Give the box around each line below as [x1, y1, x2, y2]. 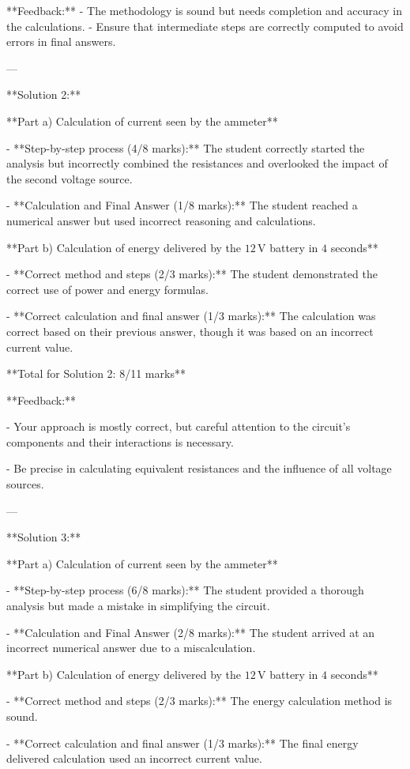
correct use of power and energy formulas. [6, 281, 209, 297]
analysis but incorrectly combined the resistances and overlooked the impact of [6, 155, 388, 172]
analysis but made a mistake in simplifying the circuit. [6, 597, 270, 614]
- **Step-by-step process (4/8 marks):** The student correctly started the [6, 139, 365, 156]
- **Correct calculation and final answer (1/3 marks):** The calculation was [6, 307, 376, 324]
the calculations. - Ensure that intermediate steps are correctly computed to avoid [6, 17, 404, 34]
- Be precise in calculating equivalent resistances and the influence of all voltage [6, 460, 392, 477]
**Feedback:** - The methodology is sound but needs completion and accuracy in [6, 2, 402, 18]
